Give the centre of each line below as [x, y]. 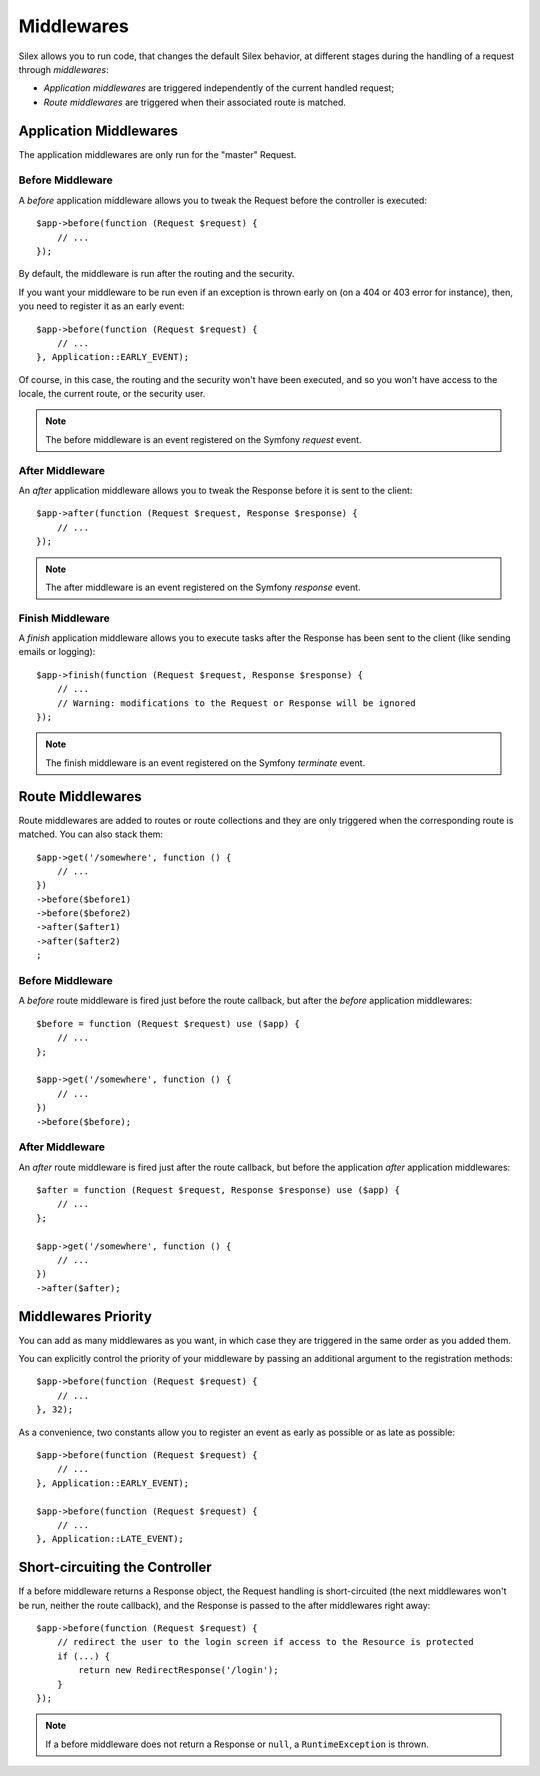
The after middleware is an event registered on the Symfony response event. [203, 587]
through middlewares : [63, 69]
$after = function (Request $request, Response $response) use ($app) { [218, 1190]
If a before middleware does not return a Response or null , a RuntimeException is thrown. [237, 1744]
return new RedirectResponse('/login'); [178, 1670]
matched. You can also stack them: [91, 834]
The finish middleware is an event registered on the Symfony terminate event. [205, 762]
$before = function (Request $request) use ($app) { [168, 1023]
